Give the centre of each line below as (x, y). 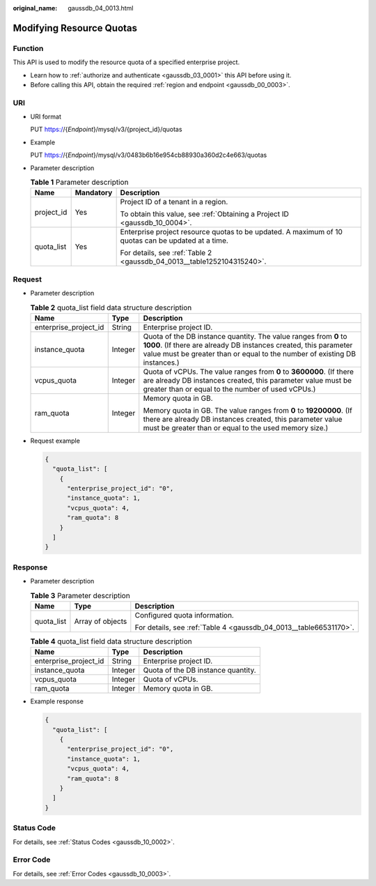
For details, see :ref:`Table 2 (166, 253)
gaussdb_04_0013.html (101, 8)
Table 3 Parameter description (80, 595)
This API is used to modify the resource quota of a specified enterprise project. (126, 62)
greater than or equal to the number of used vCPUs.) (229, 389)
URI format (46, 117)
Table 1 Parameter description (79, 183)
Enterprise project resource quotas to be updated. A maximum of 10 (231, 232)
